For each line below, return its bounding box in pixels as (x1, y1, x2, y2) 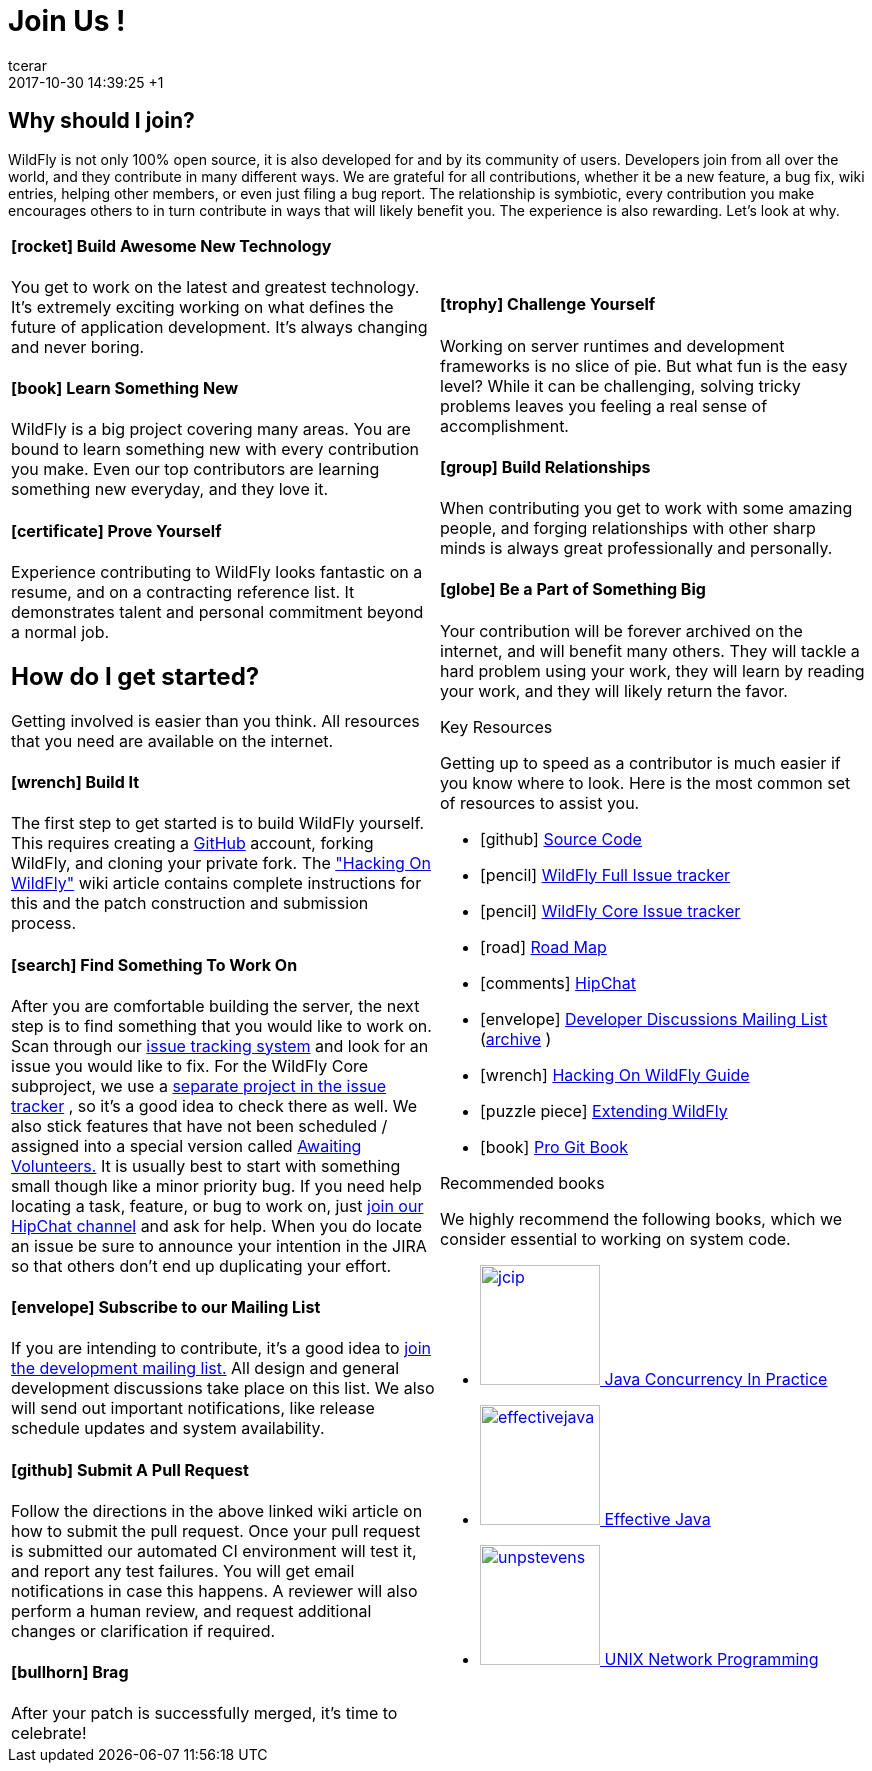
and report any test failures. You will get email (11, 1560, 355, 1581)
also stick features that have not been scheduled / (11, 1115, 388, 1136)
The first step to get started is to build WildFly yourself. (11, 813, 425, 834)
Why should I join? (8, 108, 195, 134)
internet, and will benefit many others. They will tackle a (440, 640, 860, 661)
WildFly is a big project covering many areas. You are (11, 419, 411, 440)
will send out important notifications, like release (11, 1398, 375, 1419)
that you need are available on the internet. (11, 730, 334, 751)
